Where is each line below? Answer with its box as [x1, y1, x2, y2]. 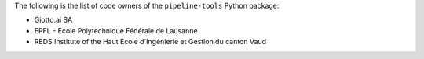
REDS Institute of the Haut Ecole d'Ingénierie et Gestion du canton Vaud [34, 37, 267, 47]
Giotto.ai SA [34, 16, 73, 25]
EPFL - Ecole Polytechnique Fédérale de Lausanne [34, 26, 198, 35]
